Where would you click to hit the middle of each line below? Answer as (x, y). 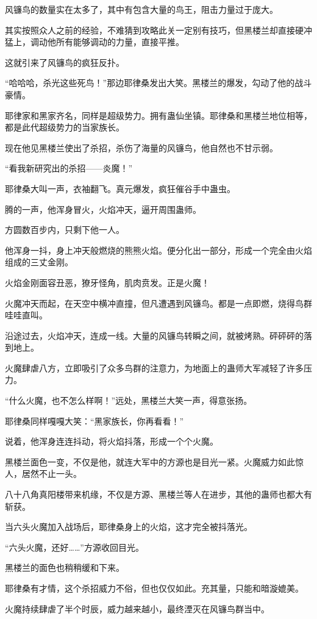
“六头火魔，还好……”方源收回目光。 (74, 547)
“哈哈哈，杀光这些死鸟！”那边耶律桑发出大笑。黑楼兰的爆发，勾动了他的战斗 (158, 83)
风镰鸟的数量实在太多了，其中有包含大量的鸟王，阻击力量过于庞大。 (141, 9)
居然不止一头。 (52, 474)
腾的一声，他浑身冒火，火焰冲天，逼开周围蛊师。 (103, 209)
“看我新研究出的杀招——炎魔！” (69, 168)
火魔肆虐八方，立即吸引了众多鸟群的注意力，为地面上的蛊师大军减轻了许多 (154, 367)
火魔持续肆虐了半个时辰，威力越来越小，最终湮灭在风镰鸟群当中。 (137, 608)
